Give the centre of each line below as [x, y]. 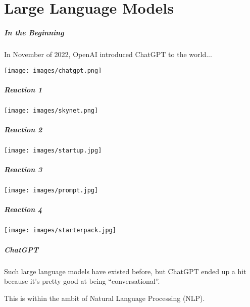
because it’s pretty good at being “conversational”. [82, 281]
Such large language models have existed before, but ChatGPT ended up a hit [125, 271]
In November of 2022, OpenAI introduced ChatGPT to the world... [108, 54]
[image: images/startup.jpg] [53, 150]
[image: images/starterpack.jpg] [60, 231]
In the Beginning [34, 32]
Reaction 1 [23, 89]
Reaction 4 [23, 209]
